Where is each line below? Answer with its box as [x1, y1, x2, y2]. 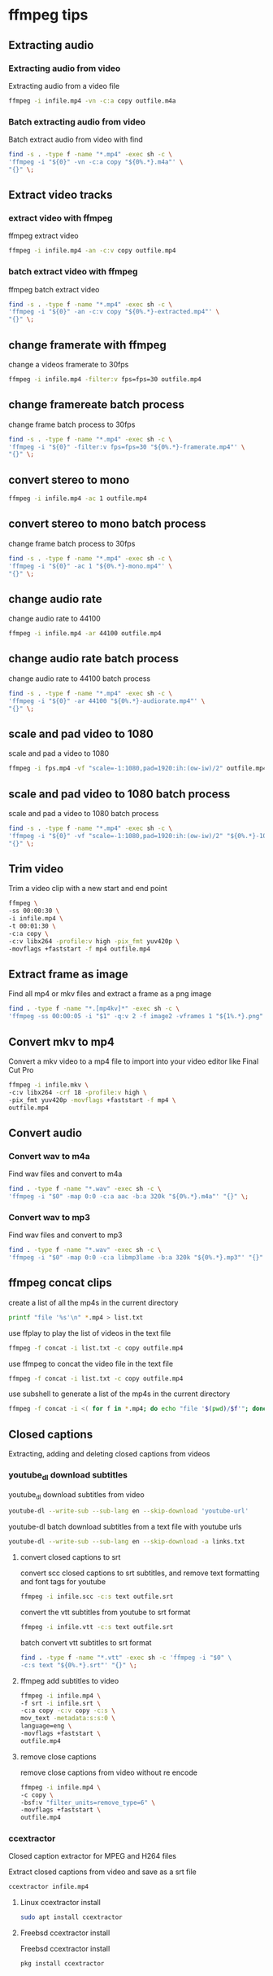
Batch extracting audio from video [8, 116, 146, 127]
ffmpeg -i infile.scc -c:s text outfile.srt [19, 1592, 174, 1601]
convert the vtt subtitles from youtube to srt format [19, 1607, 191, 1618]
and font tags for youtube [19, 1577, 106, 1587]
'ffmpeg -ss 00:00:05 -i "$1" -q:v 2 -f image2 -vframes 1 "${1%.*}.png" [8, 1012, 264, 1021]
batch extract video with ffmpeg [8, 266, 138, 278]
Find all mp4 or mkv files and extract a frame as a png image [8, 989, 212, 999]
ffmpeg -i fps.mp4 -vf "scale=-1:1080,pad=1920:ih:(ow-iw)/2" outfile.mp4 [8, 764, 267, 773]
